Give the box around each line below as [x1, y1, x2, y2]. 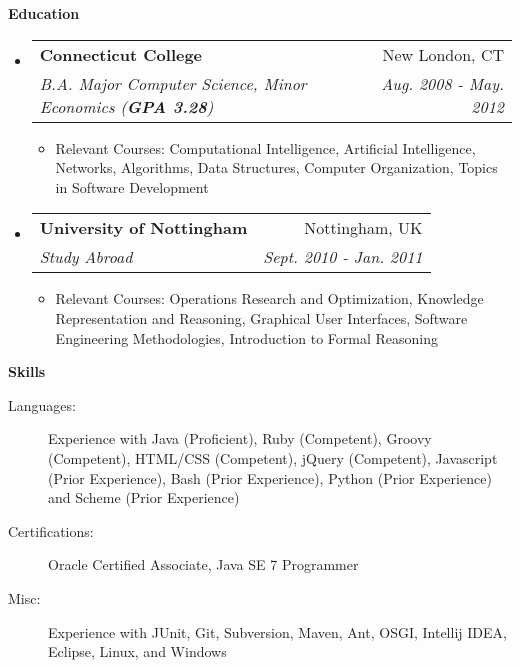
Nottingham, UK [304, 216, 423, 240]
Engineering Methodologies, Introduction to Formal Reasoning [55, 327, 439, 348]
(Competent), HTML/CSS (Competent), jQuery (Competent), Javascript [48, 447, 498, 468]
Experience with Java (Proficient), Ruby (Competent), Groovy [48, 428, 432, 449]
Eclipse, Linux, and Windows [48, 641, 227, 662]
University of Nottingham [39, 216, 248, 240]
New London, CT [382, 42, 504, 66]
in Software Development [55, 176, 209, 197]
